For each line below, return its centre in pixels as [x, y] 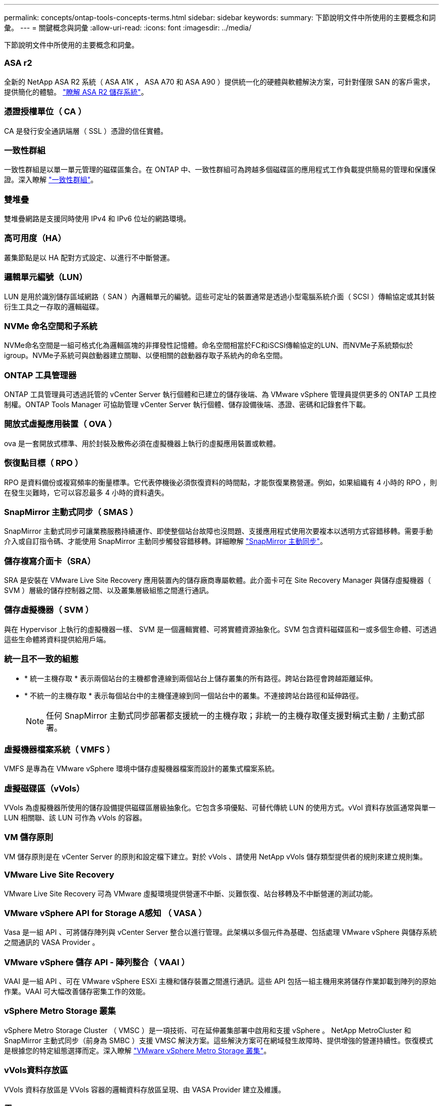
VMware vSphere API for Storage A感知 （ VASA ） [105, 913]
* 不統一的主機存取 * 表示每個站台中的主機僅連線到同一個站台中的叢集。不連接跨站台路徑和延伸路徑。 [194, 695]
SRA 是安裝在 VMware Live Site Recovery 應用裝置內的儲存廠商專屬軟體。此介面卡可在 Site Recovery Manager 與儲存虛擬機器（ [217, 580]
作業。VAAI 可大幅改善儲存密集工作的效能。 [77, 991]
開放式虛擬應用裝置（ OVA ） [60, 424]
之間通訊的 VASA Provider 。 [52, 942]
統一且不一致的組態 [41, 659]
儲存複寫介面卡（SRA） [50, 561]
